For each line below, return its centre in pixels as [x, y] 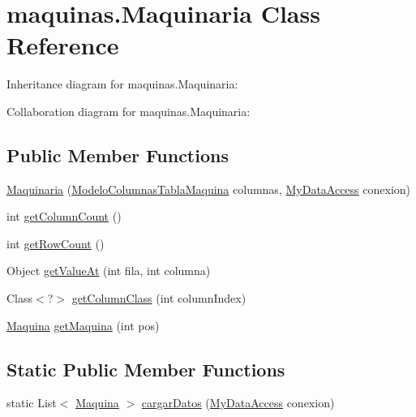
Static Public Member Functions [146, 369]
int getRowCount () [56, 243]
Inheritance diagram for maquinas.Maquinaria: [122, 84]
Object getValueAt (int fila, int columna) [109, 271]
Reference [63, 45]
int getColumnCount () [64, 216]
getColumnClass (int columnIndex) [159, 298]
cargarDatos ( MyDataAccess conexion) [238, 403]
